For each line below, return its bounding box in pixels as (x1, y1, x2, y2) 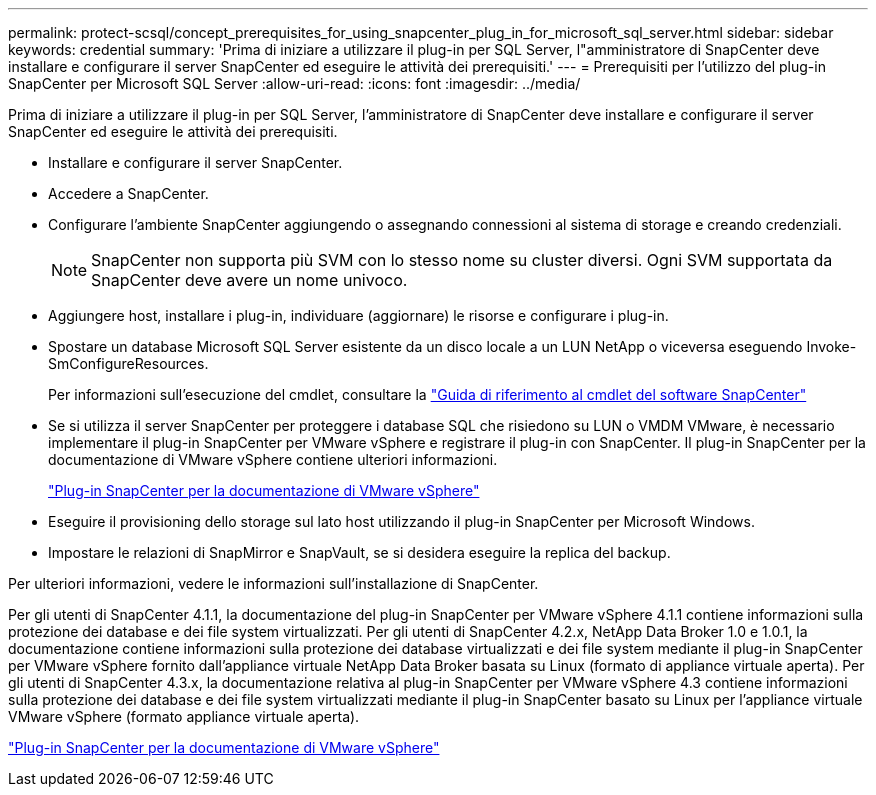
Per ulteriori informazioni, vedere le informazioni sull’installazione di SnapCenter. (8, 575, 539, 592)
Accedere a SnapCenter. (48, 185, 209, 202)
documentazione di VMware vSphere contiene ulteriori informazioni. (48, 451, 498, 468)
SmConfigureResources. (48, 355, 209, 372)
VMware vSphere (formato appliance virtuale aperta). (8, 708, 360, 725)
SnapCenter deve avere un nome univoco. (91, 270, 408, 290)
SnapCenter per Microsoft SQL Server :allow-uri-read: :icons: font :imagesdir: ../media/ (8, 75, 581, 92)
